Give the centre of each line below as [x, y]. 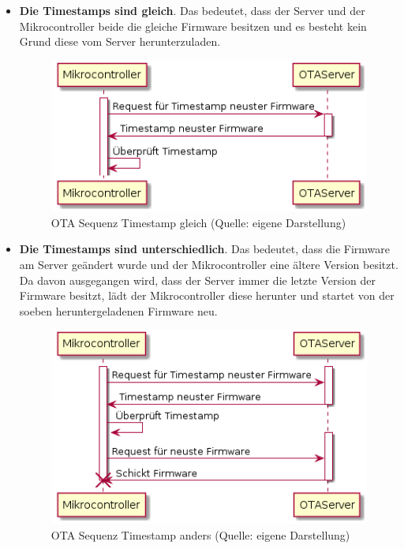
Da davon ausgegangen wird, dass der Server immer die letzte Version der [197, 280]
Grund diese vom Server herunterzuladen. [120, 41]
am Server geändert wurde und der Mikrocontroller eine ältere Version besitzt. [209, 264]
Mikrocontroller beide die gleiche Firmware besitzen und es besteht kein [193, 26]
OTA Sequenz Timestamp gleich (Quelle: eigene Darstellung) [198, 222]
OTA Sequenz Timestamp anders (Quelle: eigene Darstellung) [200, 534]
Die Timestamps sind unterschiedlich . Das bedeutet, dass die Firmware [205, 249]
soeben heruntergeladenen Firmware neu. [118, 310]
